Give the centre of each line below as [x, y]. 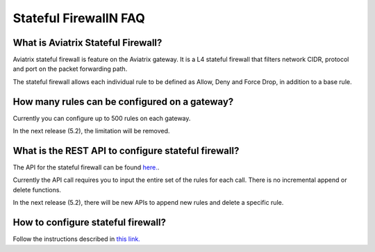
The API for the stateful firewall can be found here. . [86, 167]
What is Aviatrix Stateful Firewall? [87, 43]
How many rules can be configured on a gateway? [123, 102]
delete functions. [37, 190]
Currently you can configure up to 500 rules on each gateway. [102, 118]
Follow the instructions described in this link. [76, 239]
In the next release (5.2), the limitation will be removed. [91, 131]
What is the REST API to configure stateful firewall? [126, 150]
